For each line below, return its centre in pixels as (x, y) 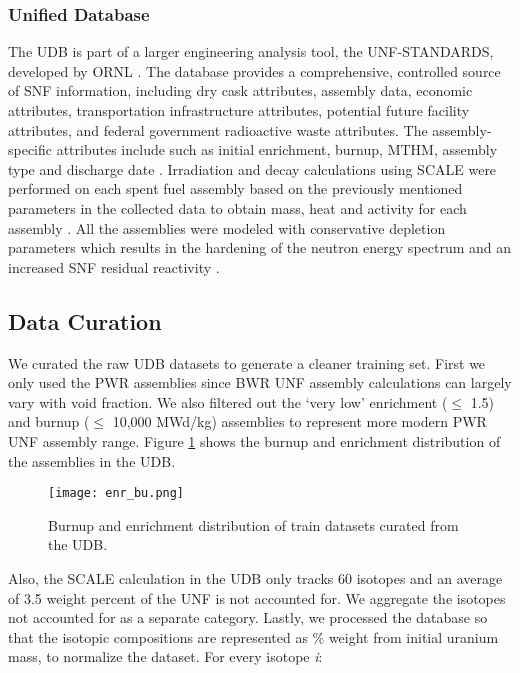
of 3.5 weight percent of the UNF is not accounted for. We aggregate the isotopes (257, 597)
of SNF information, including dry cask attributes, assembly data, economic (240, 90)
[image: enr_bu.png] (116, 493)
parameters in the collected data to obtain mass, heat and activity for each (237, 207)
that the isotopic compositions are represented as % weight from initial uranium (253, 636)
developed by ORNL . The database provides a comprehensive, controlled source (254, 70)
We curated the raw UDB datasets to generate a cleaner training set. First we (247, 362)
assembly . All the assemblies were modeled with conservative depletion (227, 227)
